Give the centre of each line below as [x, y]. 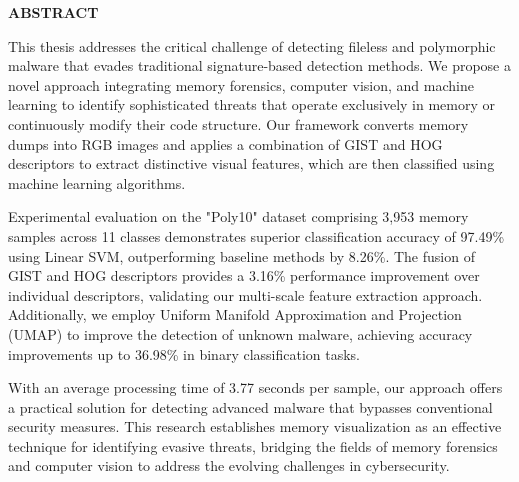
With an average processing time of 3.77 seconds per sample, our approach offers [255, 387]
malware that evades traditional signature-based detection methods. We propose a [259, 65]
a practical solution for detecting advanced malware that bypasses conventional [250, 406]
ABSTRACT [53, 12]
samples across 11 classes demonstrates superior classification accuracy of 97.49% [256, 235]
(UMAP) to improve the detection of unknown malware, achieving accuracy [240, 333]
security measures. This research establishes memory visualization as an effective [255, 426]
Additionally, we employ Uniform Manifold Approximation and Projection [235, 314]
